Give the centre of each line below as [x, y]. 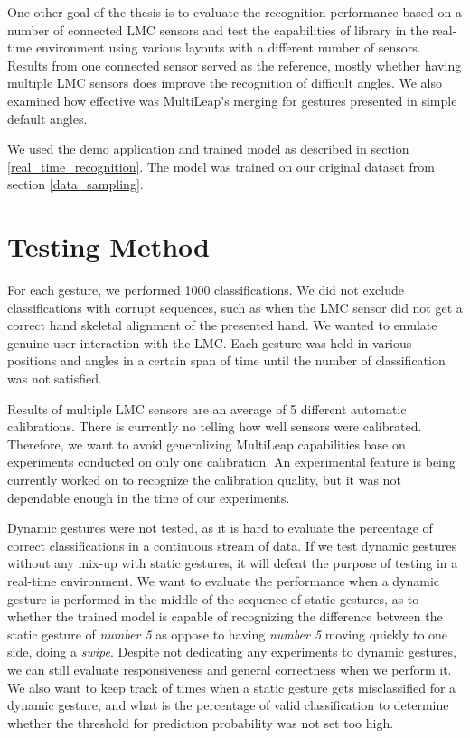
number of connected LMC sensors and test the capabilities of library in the [218, 29]
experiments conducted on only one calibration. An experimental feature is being [231, 462]
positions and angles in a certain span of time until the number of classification [226, 360]
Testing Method [108, 246]
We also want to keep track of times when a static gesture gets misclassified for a [232, 687]
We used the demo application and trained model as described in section [208, 149]
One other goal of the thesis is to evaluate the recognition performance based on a [235, 12]
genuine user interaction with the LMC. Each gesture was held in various [210, 342]
